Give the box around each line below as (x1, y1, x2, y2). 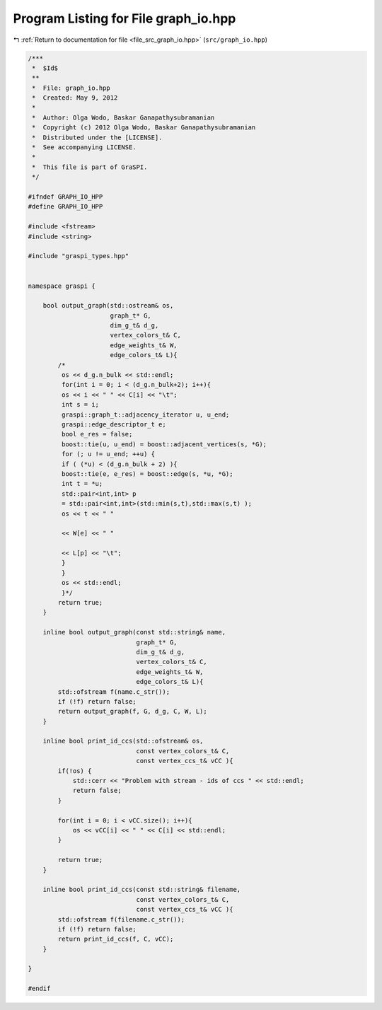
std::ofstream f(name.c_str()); (57, 687, 170, 696)
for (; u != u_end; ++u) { (61, 450, 156, 458)
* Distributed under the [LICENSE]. (32, 133, 163, 141)
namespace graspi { (28, 281, 95, 290)
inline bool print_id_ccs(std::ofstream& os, (42, 737, 204, 745)
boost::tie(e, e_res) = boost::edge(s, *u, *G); (61, 470, 233, 477)
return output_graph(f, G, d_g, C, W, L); (57, 707, 208, 716)
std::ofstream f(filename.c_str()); (57, 915, 185, 923)
